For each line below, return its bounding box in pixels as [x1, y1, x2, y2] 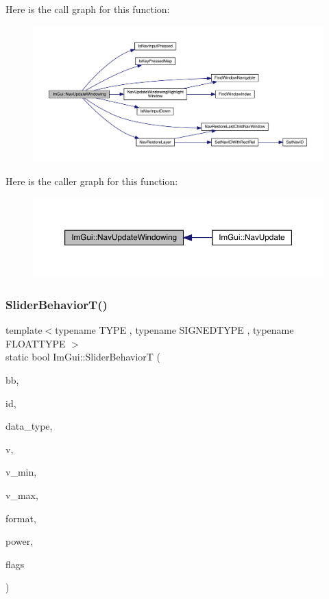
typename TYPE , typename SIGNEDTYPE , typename [55, 323, 294, 337]
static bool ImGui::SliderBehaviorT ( [5, 350, 161, 364]
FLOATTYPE [5, 336, 66, 350]
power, [5, 534, 34, 548]
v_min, [5, 465, 37, 479]
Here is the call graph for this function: [5, 2, 170, 16]
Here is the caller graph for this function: [5, 174, 178, 188]
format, [5, 511, 36, 525]
